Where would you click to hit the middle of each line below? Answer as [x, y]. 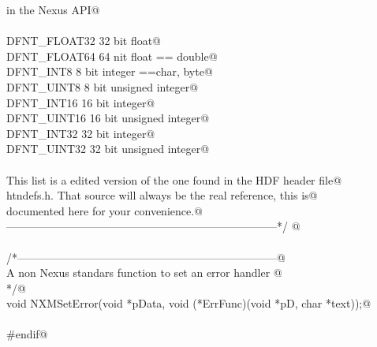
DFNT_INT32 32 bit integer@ [81, 133]
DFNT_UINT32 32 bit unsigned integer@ [108, 149]
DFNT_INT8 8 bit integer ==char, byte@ [110, 71]
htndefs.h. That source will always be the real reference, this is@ [162, 195]
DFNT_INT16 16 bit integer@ [81, 102]
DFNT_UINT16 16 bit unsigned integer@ [108, 118]
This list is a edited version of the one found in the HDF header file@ [174, 179]
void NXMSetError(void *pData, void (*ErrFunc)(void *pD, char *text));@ [189, 303]
